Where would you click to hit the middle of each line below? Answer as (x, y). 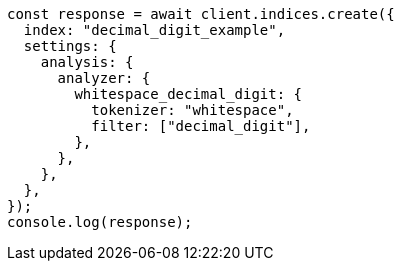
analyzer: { (104, 78)
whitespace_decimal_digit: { (188, 94)
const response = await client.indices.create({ (201, 14)
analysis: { (87, 62)
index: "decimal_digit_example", (154, 30)
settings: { (70, 46)
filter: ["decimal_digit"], (201, 126)
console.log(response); (100, 222)
